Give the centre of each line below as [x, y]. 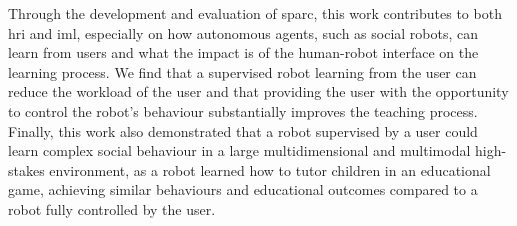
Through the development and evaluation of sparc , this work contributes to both [255, 13]
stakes [26, 169]
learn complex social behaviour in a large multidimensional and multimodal [239, 150]
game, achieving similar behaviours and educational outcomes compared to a [243, 189]
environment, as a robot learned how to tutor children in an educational [270, 169]
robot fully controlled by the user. [112, 208]
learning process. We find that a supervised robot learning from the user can [242, 71]
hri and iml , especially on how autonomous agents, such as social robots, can [243, 32]
